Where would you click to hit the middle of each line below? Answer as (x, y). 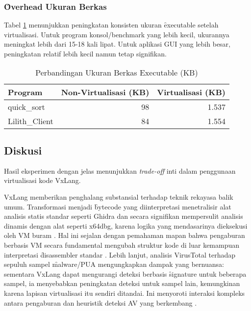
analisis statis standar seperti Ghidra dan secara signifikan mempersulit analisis (124, 216)
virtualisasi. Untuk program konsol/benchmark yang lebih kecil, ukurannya (117, 34)
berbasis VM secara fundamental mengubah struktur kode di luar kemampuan (122, 245)
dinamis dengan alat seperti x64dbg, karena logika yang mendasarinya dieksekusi (126, 225)
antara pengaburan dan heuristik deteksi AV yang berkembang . (100, 302)
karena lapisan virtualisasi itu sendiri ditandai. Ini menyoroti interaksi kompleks (125, 293)
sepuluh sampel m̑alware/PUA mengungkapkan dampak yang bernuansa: (114, 264)
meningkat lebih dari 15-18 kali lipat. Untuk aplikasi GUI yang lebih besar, (117, 44)
